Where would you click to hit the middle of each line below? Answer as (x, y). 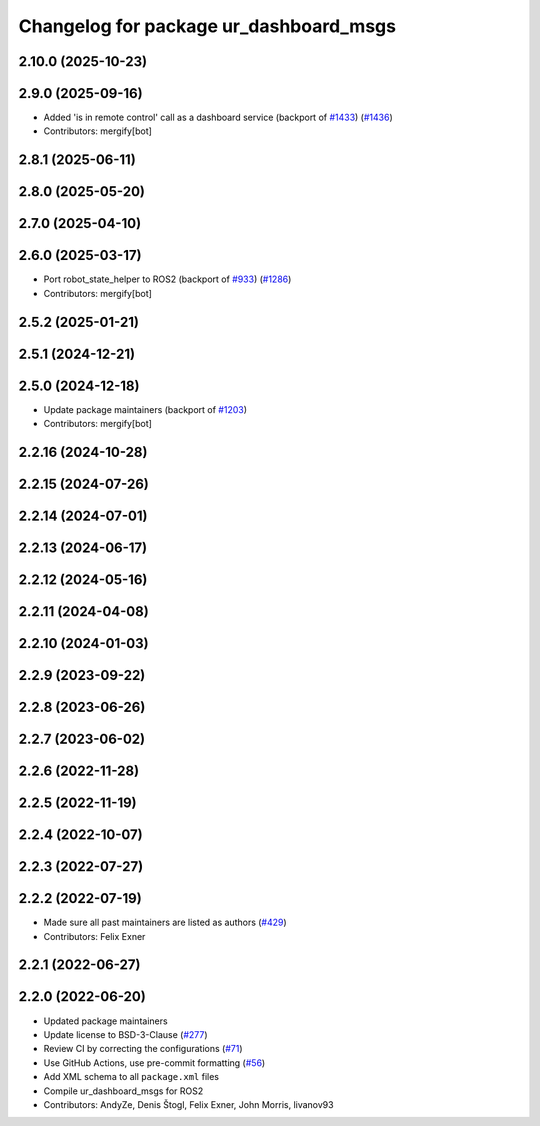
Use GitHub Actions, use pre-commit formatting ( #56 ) (154, 1062)
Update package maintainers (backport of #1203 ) (145, 409)
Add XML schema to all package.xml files (131, 1077)
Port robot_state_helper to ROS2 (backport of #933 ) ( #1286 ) (167, 279)
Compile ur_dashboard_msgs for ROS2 (123, 1091)
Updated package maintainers (106, 1021)
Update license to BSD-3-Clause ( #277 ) (126, 1034)
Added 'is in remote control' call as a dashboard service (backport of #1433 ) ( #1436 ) (218, 117)
